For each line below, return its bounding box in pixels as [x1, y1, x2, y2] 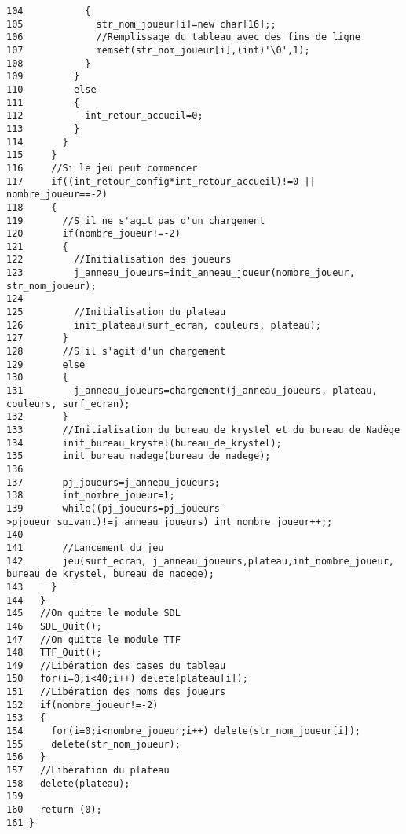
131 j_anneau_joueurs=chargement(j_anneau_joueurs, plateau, [6, 385, 378, 397]
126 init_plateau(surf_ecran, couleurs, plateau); [6, 319, 321, 331]
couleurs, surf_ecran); [6, 398, 130, 410]
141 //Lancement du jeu [6, 542, 164, 553]
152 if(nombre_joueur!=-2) [6, 699, 159, 711]
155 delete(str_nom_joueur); [6, 738, 181, 750]
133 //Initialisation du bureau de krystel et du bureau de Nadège [6, 424, 401, 435]
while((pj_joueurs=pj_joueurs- [62, 502, 226, 514]
